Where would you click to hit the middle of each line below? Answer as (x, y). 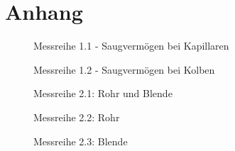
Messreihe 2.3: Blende (81, 141)
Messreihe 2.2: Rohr (77, 117)
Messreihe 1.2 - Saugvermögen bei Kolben (124, 69)
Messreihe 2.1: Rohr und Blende (103, 93)
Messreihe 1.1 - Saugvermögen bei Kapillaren (131, 46)
